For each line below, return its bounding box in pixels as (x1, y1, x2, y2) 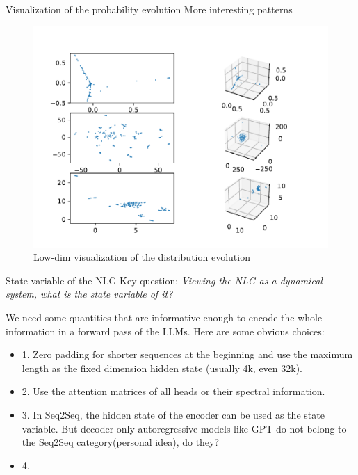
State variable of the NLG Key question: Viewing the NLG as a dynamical (6, 273, 323, 287)
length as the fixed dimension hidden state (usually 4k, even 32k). (22, 360, 303, 375)
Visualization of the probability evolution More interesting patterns (6, 2, 293, 16)
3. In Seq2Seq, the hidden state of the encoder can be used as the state (22, 407, 325, 421)
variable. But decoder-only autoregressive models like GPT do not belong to (22, 421, 347, 435)
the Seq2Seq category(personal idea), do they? (22, 435, 220, 449)
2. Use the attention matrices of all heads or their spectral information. (22, 384, 325, 398)
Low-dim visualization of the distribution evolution (33, 250, 250, 264)
